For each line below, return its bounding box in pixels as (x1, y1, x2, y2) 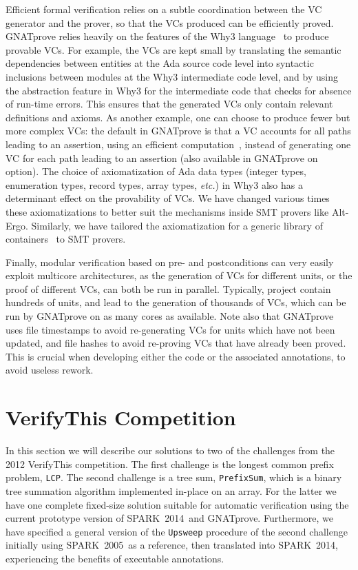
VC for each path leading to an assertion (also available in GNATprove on (6, 150, 318, 165)
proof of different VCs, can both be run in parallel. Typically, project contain (6, 281, 331, 296)
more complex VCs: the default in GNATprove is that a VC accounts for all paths (6, 123, 351, 138)
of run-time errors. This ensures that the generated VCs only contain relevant (6, 96, 333, 111)
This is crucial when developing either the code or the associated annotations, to (6, 349, 346, 363)
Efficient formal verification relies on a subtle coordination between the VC (6, 2, 322, 16)
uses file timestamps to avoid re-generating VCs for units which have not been (6, 322, 335, 336)
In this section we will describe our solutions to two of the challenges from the (6, 443, 335, 458)
